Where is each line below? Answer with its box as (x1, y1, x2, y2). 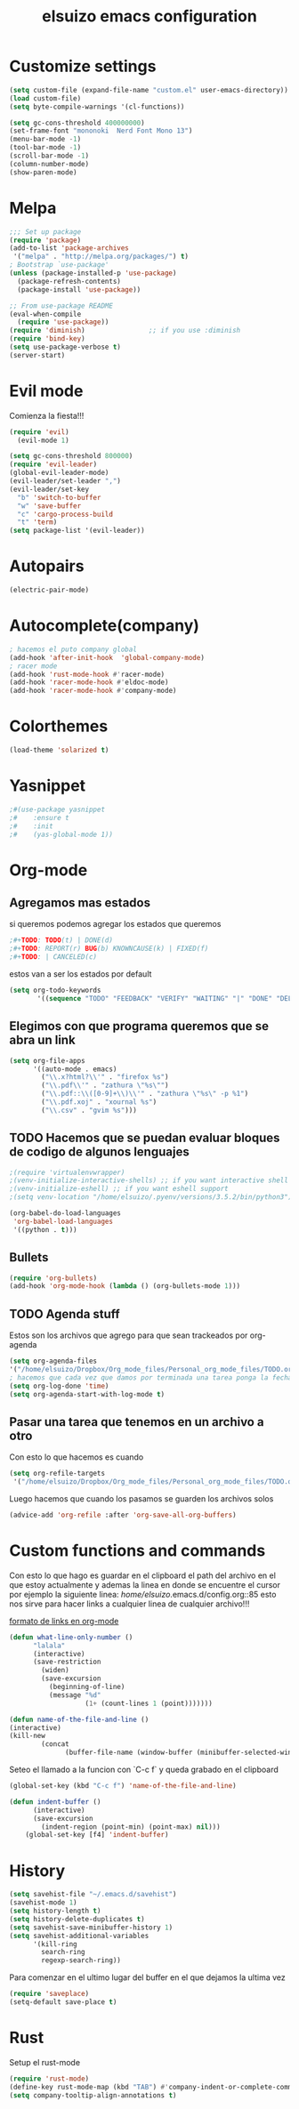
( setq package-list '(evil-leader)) (9, 527, 145, 535)
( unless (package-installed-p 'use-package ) (9, 269, 177, 278)
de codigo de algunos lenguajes (9, 1145, 190, 1160)
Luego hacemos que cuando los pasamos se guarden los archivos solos (9, 1493, 274, 1504)
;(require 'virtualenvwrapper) (9, 1168, 125, 1177)
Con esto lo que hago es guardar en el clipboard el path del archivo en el (9, 1570, 276, 1581)
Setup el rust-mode (9, 2057, 81, 2067)
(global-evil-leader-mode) (9, 469, 109, 478)
